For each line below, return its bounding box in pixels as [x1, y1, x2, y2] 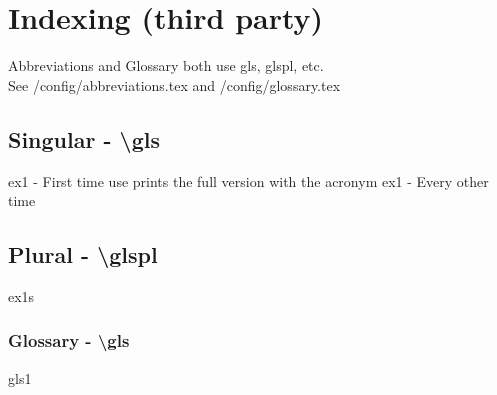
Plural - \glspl [8, 239, 158, 270]
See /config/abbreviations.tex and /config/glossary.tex [8, 74, 341, 95]
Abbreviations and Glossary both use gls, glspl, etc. [8, 55, 324, 76]
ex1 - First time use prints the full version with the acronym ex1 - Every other [8, 170, 489, 191]
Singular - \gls [8, 123, 160, 154]
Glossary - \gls [8, 328, 130, 353]
